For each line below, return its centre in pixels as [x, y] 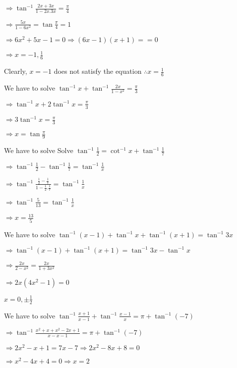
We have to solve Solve [39, 150]
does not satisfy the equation [98, 71]
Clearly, [16, 71]
